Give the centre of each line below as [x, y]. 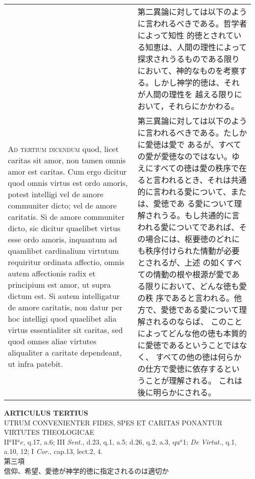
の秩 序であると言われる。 [186, 298]
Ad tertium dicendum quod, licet [63, 149]
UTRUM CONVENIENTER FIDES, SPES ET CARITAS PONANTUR [113, 422]
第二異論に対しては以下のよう [192, 12]
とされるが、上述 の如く [182, 262]
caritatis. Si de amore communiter [66, 217]
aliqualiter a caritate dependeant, [65, 352]
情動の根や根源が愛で [192, 274]
